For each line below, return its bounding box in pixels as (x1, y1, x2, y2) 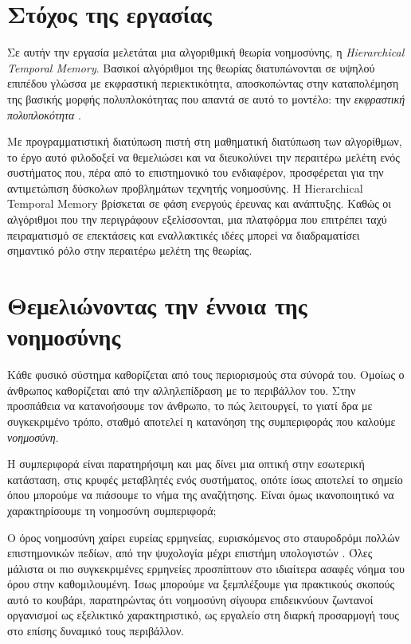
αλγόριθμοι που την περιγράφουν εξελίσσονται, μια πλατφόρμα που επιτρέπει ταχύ (7, 211, 387, 228)
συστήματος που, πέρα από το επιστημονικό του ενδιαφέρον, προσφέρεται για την (7, 164, 384, 181)
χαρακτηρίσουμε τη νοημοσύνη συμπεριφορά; (7, 502, 217, 518)
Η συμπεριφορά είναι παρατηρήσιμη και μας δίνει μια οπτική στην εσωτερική (7, 455, 365, 472)
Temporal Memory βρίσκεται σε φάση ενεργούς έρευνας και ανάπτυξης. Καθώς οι (7, 195, 392, 212)
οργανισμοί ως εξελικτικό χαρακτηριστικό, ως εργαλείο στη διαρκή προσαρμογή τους (7, 607, 399, 623)
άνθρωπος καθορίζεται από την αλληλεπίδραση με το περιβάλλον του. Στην (7, 381, 356, 398)
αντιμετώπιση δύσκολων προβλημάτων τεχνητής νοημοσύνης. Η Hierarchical (7, 179, 363, 196)
